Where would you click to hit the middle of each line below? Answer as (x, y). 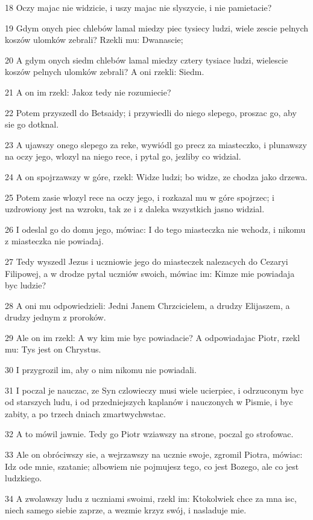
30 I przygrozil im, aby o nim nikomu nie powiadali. (101, 370)
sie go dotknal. (32, 124)
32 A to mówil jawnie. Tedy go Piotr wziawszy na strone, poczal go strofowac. (149, 434)
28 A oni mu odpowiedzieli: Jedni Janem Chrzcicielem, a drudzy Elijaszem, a (147, 305)
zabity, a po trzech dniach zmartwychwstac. (85, 413)
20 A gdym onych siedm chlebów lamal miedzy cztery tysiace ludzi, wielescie (147, 60)
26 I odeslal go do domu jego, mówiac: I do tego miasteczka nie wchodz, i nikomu (155, 229)
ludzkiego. (24, 478)
